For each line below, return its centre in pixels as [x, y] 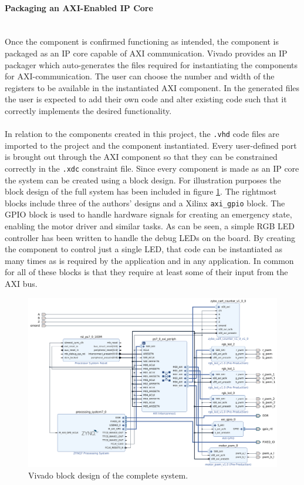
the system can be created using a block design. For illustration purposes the [143, 180]
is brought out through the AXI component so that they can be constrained [141, 157]
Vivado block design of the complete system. [108, 475]
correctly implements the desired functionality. [88, 110]
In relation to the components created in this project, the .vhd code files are [142, 134]
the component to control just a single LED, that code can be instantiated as [144, 249]
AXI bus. [21, 284]
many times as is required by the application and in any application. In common [149, 260]
